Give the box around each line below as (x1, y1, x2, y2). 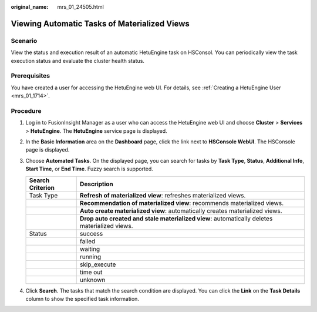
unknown (79, 276, 106, 284)
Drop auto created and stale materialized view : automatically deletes (79, 214, 273, 223)
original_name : (11, 4, 49, 10)
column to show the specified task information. (25, 295, 139, 302)
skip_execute (79, 260, 116, 269)
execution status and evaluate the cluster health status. (11, 57, 145, 64)
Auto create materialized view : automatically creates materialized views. (79, 206, 282, 214)
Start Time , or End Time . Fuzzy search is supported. (25, 165, 154, 173)
